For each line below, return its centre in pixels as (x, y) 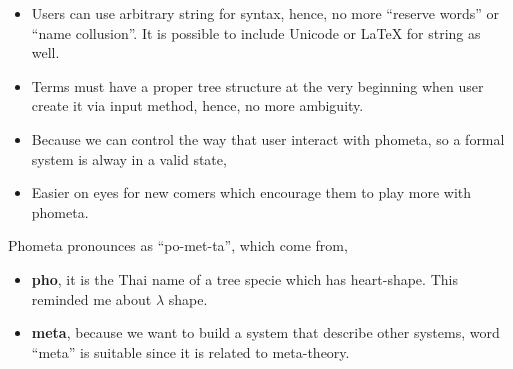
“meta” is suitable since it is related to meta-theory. (190, 351)
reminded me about (91, 298)
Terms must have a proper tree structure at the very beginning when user (257, 85)
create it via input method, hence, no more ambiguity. (197, 105)
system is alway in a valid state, (129, 158)
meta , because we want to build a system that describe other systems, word (265, 332)
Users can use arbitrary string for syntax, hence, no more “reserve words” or (265, 13)
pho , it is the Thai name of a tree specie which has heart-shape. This (244, 278)
